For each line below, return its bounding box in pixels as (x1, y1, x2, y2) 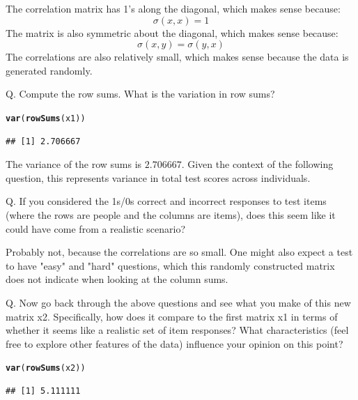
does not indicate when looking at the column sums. (6, 272, 228, 286)
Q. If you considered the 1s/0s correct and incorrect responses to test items (6, 194, 327, 208)
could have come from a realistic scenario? (6, 221, 186, 236)
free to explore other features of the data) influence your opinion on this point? (6, 336, 343, 351)
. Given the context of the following (181, 157, 334, 171)
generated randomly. (6, 63, 93, 77)
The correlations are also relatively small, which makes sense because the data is (6, 49, 349, 64)
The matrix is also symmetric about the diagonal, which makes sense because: (6, 25, 338, 40)
